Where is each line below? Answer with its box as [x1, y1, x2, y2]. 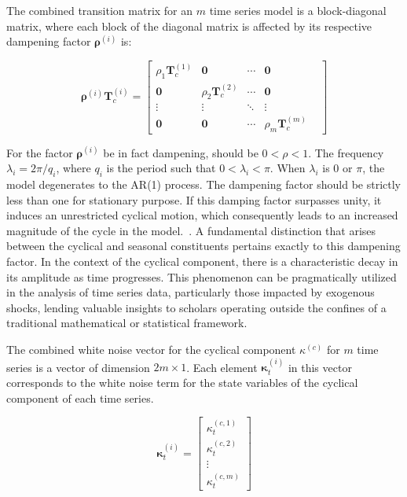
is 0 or [322, 160, 353, 176]
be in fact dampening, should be [103, 144, 258, 160]
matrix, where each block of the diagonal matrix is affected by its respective [6, 17, 372, 34]
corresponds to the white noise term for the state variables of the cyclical [6, 374, 358, 390]
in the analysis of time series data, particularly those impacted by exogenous [6, 284, 375, 300]
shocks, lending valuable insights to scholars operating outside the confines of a [6, 299, 387, 315]
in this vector [288, 359, 352, 375]
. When [269, 160, 306, 176]
